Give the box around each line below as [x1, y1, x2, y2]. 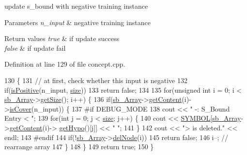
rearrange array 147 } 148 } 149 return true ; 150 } [4, 141, 154, 152]
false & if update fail [4, 42, 66, 53]
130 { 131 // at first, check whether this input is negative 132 [4, 75, 187, 85]
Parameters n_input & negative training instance [4, 17, 151, 27]
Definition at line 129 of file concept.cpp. [4, 59, 125, 69]
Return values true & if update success [4, 33, 119, 43]
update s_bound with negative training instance [4, 1, 148, 11]
